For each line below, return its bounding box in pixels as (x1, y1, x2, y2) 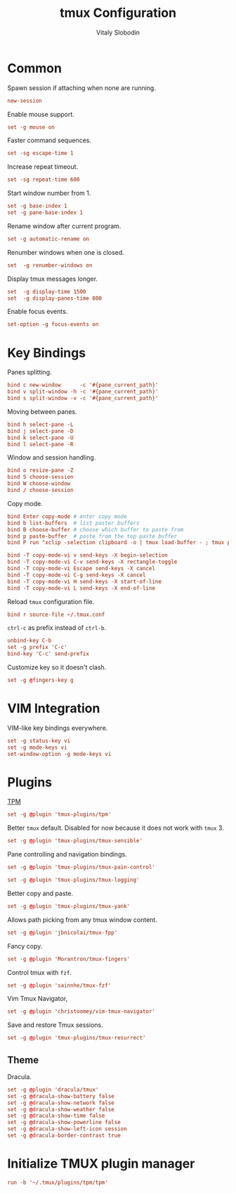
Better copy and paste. (7, 889, 74, 897)
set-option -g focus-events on (7, 321, 99, 328)
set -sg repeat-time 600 (7, 176, 80, 184)
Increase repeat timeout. (7, 163, 79, 171)
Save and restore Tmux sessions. (7, 1021, 103, 1029)
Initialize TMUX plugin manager (7, 1156, 195, 1172)
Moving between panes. (7, 407, 77, 416)
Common (7, 60, 62, 76)
